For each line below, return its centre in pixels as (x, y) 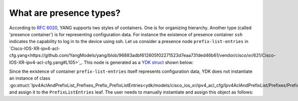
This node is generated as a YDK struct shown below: (139, 62)
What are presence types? (65, 13)
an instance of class (30, 78)
